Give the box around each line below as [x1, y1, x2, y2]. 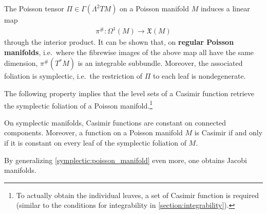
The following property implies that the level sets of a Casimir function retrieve [4, 87, 254, 98]
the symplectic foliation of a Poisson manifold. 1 [4, 98, 153, 111]
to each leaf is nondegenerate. [153, 70, 246, 81]
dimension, [4, 58, 38, 68]
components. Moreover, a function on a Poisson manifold [4, 127, 183, 138]
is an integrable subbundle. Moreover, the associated [78, 58, 243, 68]
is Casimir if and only [194, 127, 263, 138]
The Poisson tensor [4, 3, 64, 13]
